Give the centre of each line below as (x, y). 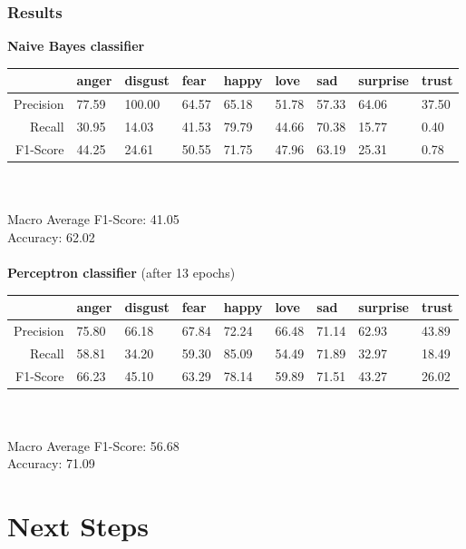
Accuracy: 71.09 (51, 463)
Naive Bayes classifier (76, 46)
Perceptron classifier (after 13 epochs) (121, 272)
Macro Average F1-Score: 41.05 (93, 219)
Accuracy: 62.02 (51, 236)
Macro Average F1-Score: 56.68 (93, 445)
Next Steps (78, 526)
